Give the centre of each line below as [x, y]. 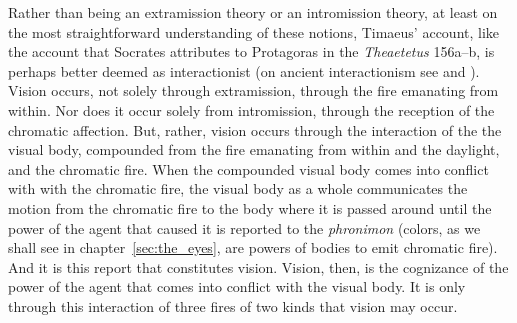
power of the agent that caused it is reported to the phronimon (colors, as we [244, 227]
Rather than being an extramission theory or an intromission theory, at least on [253, 12]
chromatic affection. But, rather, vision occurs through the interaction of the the [255, 129]
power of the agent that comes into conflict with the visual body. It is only [237, 286]
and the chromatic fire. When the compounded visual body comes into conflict [248, 168]
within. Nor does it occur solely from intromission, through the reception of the [251, 109]
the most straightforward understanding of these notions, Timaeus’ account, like [254, 31]
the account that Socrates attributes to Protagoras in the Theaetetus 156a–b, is [251, 51]
